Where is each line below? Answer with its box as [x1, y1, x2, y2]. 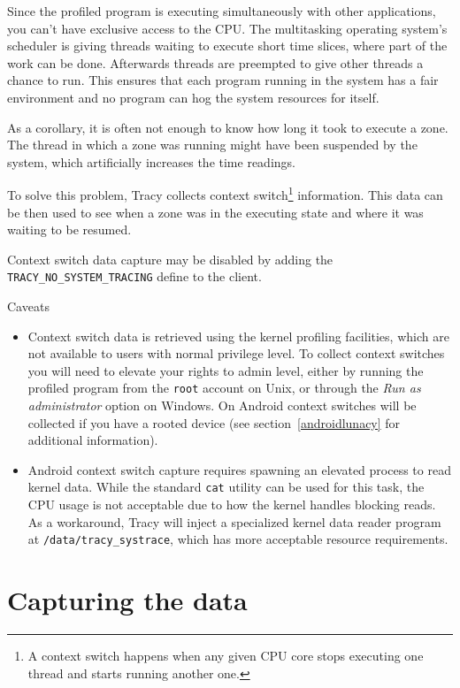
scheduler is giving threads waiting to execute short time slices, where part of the [7, 36, 448, 55]
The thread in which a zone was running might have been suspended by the [7, 135, 418, 154]
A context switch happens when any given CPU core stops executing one [27, 646, 424, 665]
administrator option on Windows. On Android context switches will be [27, 396, 417, 415]
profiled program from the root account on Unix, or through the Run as [27, 378, 421, 397]
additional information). [27, 431, 158, 449]
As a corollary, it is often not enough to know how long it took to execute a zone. [7, 118, 448, 136]
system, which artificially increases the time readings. [7, 152, 295, 171]
